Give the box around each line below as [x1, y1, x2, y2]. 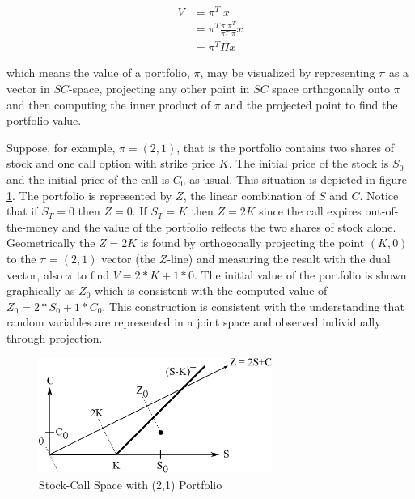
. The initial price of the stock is [228, 155, 389, 172]
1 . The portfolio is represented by [6, 186, 172, 203]
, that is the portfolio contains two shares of [176, 139, 395, 156]
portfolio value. [6, 112, 82, 129]
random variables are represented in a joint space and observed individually [6, 313, 381, 331]
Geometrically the [6, 234, 95, 251]
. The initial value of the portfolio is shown [193, 266, 407, 283]
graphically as [6, 282, 75, 299]
